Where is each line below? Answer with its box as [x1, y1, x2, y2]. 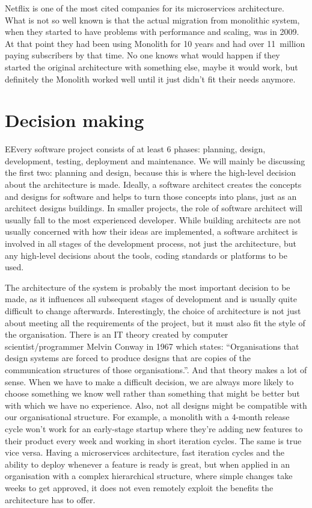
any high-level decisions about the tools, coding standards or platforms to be [5, 249, 287, 261]
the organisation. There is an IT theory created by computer [5, 328, 228, 341]
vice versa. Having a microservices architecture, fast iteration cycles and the [5, 446, 284, 459]
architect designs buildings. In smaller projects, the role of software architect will [5, 202, 302, 214]
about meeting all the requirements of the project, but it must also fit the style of [5, 316, 305, 329]
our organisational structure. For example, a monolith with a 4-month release [5, 410, 290, 423]
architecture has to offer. [5, 493, 96, 506]
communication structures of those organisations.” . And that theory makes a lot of [5, 363, 307, 376]
